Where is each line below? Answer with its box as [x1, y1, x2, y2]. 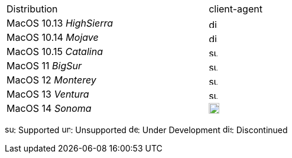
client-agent [209, 3, 262, 15]
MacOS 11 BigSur [7, 60, 82, 72]
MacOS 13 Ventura [7, 88, 89, 100]
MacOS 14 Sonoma [7, 102, 92, 114]
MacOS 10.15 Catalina [7, 46, 103, 57]
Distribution [7, 3, 58, 15]
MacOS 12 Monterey [7, 74, 96, 86]
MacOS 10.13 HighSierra [7, 17, 113, 29]
